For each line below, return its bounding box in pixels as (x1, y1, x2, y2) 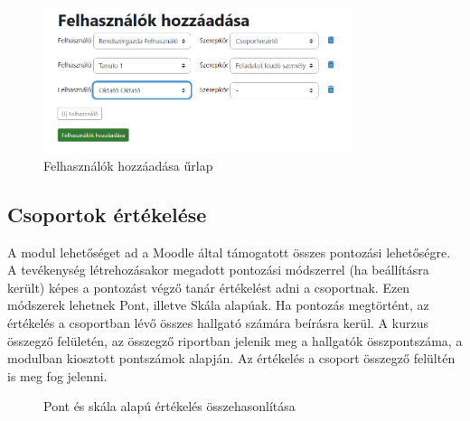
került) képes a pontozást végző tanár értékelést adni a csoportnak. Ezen (7, 277, 410, 296)
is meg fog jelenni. (7, 366, 108, 385)
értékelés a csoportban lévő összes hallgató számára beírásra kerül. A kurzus (7, 313, 428, 332)
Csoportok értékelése (7, 200, 207, 228)
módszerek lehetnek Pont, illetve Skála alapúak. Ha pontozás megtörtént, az (7, 295, 429, 314)
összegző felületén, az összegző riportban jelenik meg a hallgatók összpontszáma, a (7, 331, 463, 350)
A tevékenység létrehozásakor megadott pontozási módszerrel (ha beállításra (7, 260, 429, 279)
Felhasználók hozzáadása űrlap (43, 155, 213, 174)
